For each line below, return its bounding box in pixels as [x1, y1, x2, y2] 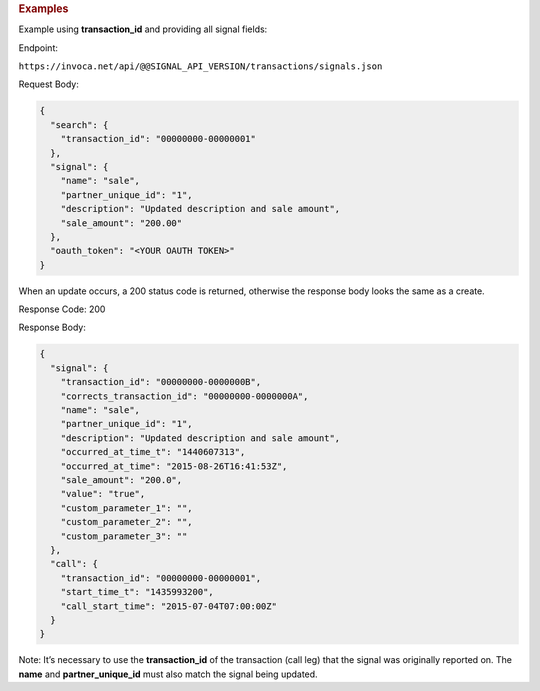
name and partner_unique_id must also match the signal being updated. [18, 668, 319, 680]
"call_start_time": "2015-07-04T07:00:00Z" [60, 600, 277, 612]
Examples [18, 2, 69, 15]
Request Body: [18, 78, 79, 90]
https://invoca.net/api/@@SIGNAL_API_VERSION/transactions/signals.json [18, 61, 383, 72]
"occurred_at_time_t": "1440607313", [60, 446, 246, 458]
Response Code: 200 [18, 303, 106, 315]
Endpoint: [18, 41, 59, 54]
